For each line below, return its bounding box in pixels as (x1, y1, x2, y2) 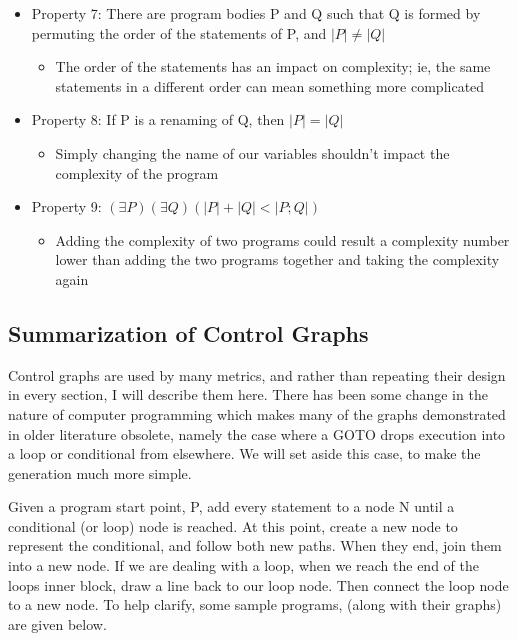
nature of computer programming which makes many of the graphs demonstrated (8, 403, 506, 424)
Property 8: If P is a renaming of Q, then (31, 109, 285, 130)
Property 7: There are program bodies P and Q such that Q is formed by (31, 3, 481, 23)
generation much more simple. (8, 462, 192, 483)
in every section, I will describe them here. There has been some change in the (8, 384, 488, 405)
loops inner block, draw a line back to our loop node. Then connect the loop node (8, 574, 509, 595)
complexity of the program (55, 162, 219, 183)
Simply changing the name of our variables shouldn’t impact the (55, 142, 450, 163)
